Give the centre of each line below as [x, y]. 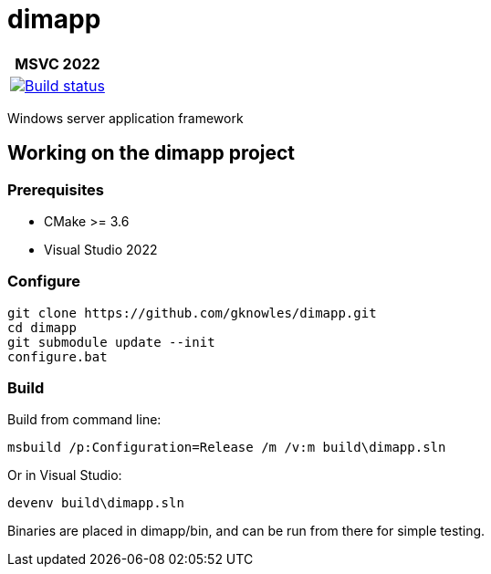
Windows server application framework [125, 118]
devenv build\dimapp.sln [96, 503]
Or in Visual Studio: [65, 475]
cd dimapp [42, 327]
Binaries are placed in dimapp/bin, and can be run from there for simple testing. [246, 531]
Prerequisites [56, 189]
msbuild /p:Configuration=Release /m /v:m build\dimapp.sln [227, 448]
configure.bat [57, 356]
